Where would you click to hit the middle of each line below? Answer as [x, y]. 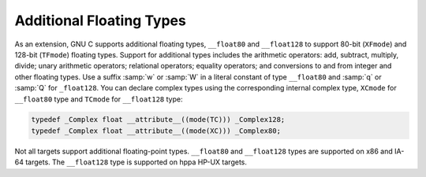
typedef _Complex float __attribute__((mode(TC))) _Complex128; [158, 120]
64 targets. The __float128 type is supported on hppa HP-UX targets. [131, 162]
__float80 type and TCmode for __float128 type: [99, 99]
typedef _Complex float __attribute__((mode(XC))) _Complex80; [156, 131]
